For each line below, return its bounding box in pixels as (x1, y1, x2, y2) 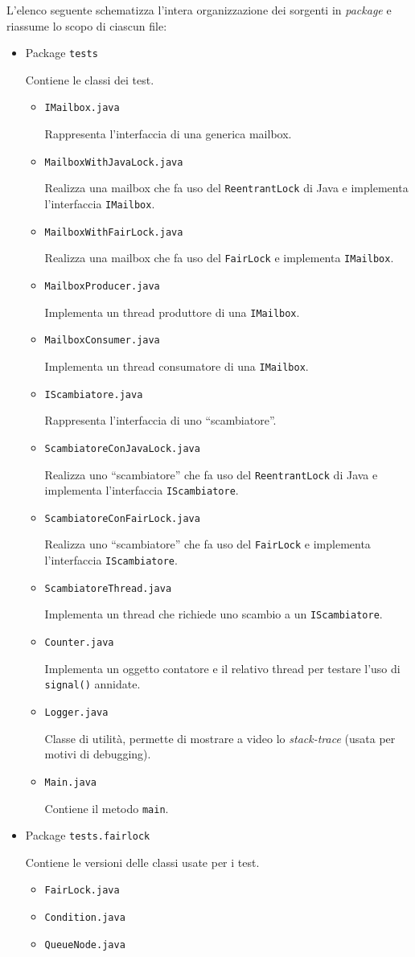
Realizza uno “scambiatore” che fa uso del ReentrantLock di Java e (44, 466, 378, 483)
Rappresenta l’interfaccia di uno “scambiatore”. (44, 412, 277, 429)
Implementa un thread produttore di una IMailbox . (44, 303, 300, 320)
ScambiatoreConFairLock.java (44, 512, 200, 524)
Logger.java (44, 707, 109, 718)
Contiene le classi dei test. (25, 71, 154, 88)
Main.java (44, 776, 97, 788)
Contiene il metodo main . (44, 799, 169, 816)
